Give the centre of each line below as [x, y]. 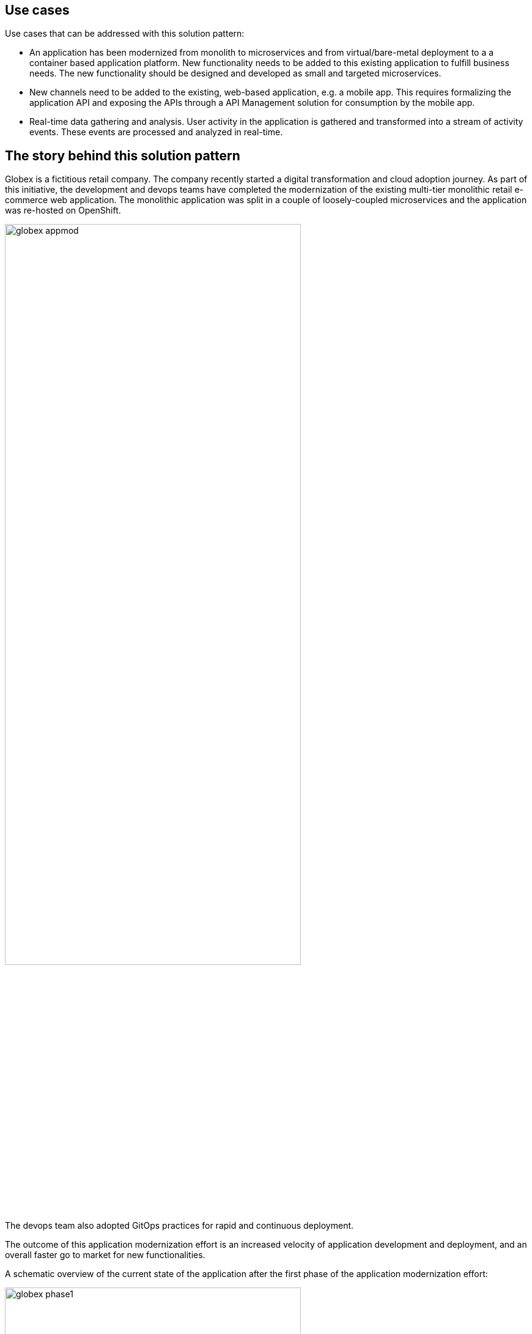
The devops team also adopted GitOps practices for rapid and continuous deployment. [179, 1226]
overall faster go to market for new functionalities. [105, 1255]
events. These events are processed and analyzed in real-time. [156, 132]
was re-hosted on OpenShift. [63, 211]
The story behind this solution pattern [123, 155]
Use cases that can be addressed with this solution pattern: [125, 34]
